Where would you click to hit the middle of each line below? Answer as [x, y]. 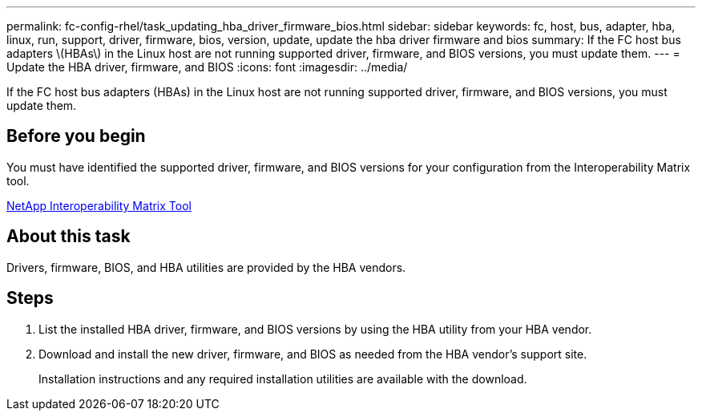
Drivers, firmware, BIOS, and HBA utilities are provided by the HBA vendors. [206, 267]
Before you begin [76, 136]
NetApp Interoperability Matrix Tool [99, 205]
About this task [69, 237]
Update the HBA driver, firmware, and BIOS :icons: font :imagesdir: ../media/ [207, 67]
